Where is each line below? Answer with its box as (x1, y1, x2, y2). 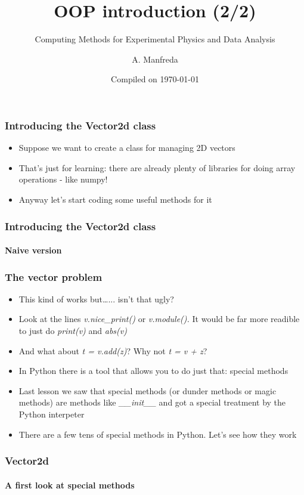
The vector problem (5, 269, 103, 284)
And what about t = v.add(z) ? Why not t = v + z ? (18, 344, 207, 357)
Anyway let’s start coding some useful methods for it (18, 193, 212, 205)
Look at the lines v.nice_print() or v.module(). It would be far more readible (18, 313, 300, 325)
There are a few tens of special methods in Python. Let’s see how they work (18, 428, 297, 440)
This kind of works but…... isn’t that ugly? (18, 292, 174, 305)
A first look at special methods (5, 478, 135, 491)
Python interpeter (18, 407, 85, 420)
